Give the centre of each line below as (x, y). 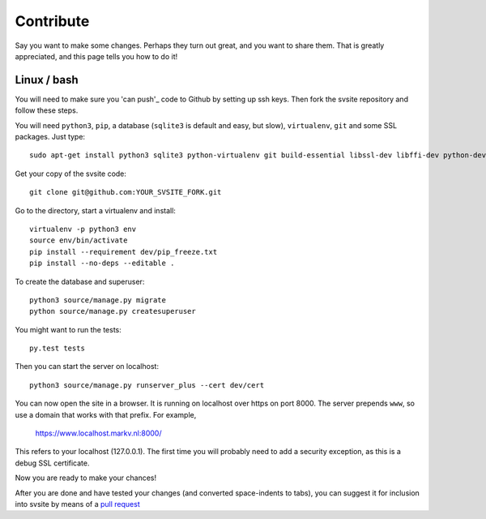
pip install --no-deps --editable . (102, 263)
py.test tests (57, 348)
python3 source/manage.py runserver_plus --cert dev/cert (147, 385)
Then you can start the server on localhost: (87, 367)
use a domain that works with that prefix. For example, (106, 414)
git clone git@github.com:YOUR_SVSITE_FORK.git (126, 192)
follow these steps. (47, 110)
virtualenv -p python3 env (83, 229)
